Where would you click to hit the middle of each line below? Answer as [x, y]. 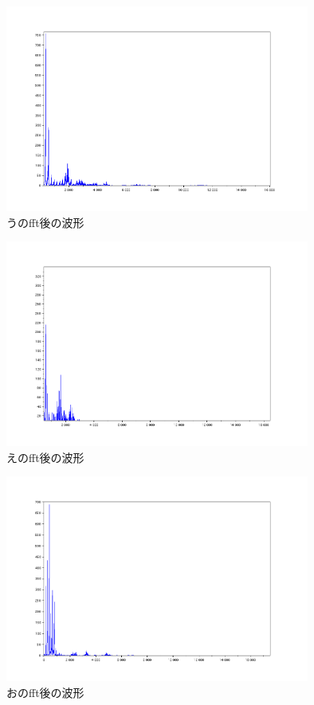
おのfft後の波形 [45, 692]
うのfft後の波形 [45, 222]
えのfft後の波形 [45, 457]
